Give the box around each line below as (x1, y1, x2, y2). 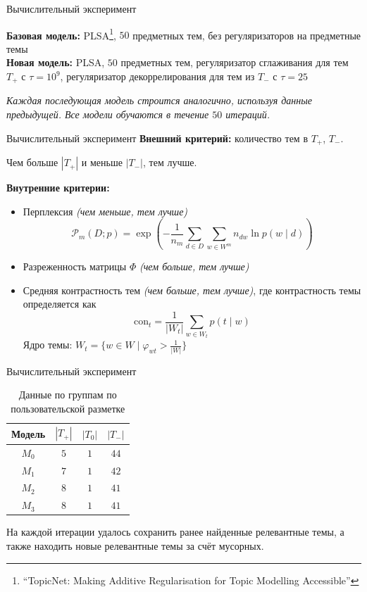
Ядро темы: (23, 337, 73, 352)
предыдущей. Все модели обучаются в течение (6, 107, 209, 122)
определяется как (23, 296, 97, 311)
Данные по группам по (18, 387, 117, 402)
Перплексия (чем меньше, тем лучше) (23, 203, 188, 218)
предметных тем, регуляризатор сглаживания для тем (120, 55, 349, 70)
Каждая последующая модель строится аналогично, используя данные (6, 93, 312, 108)
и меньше (81, 155, 123, 170)
